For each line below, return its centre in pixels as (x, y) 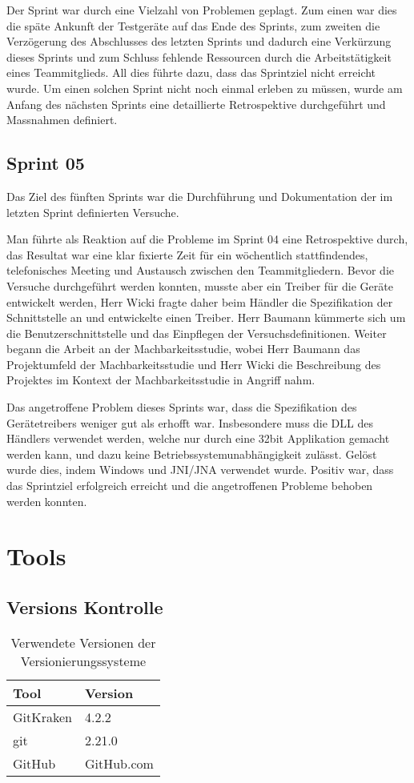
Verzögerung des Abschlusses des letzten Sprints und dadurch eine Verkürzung (199, 41)
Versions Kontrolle (85, 607)
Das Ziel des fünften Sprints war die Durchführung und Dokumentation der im (200, 196)
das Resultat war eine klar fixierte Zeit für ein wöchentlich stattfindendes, (187, 254)
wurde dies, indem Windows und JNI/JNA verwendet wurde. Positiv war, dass (200, 470)
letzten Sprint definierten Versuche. (93, 212)
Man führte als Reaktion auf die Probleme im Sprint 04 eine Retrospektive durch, (207, 239)
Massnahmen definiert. (62, 120)
